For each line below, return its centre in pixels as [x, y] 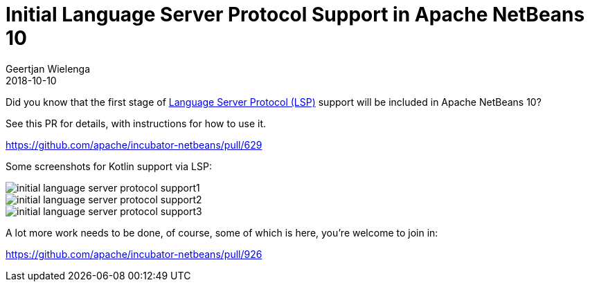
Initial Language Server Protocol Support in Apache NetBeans [295, 15]
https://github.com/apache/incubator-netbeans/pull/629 [134, 145]
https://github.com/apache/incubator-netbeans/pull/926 [134, 254]
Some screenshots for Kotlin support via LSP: [109, 166]
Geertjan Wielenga [48, 68]
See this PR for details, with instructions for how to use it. [136, 123]
